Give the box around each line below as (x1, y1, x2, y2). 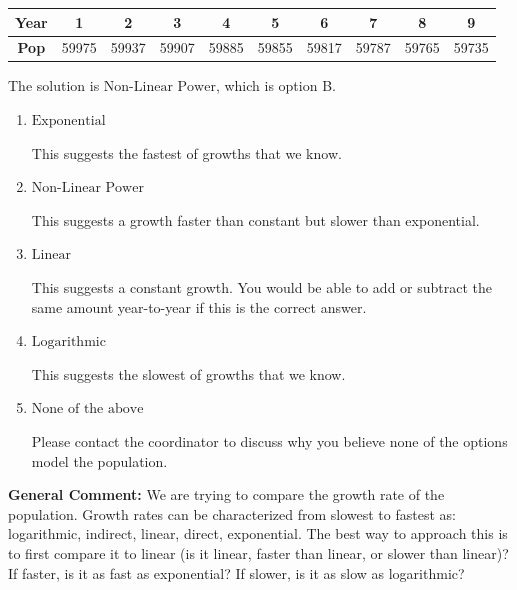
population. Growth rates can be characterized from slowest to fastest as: (8, 503, 456, 524)
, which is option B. (215, 75, 336, 96)
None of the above (31, 402, 144, 417)
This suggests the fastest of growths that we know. (31, 142, 342, 163)
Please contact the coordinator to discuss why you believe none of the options (31, 430, 508, 451)
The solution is (8, 75, 100, 96)
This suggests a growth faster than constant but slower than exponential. (31, 209, 480, 230)
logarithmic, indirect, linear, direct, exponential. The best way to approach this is (8, 523, 508, 544)
